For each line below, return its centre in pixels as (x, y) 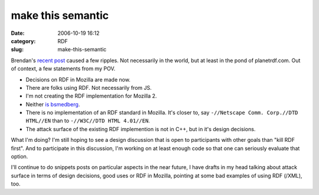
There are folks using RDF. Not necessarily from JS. (89, 87)
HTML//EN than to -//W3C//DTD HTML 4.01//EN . (88, 121)
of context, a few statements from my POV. (63, 69)
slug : (17, 50)
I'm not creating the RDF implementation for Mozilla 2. (91, 96)
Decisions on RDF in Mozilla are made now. (78, 79)
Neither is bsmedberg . (53, 104)
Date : (18, 33)
